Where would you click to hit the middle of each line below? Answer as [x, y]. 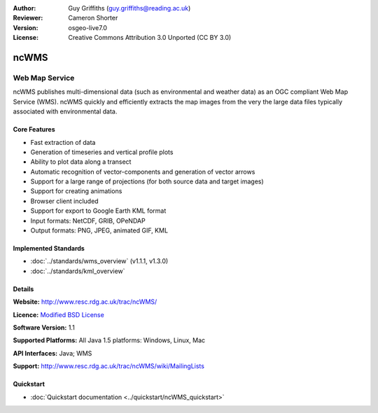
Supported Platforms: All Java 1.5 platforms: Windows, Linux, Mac [109, 340]
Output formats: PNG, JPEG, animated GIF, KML [99, 230]
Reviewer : [28, 18]
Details [23, 289]
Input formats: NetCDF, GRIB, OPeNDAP [88, 220]
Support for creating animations [76, 191]
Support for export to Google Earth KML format [98, 211]
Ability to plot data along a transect [81, 162]
